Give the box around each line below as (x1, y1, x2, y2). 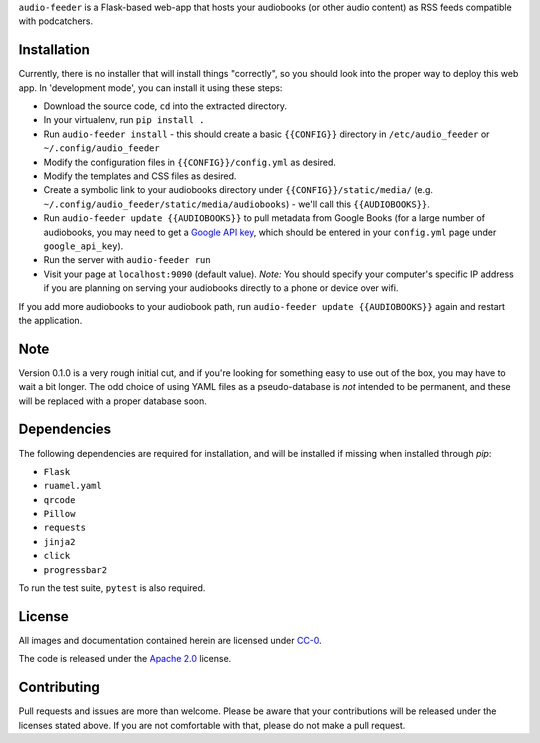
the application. (18, 314, 83, 326)
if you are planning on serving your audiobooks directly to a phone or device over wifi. (43, 282, 399, 294)
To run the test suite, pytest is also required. (18, 582, 206, 594)
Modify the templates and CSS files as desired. (43, 170, 237, 182)
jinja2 (43, 536, 76, 547)
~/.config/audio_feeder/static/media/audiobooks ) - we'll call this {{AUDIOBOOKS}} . (43, 198, 430, 210)
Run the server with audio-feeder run (43, 254, 211, 266)
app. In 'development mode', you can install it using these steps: (18, 81, 283, 94)
